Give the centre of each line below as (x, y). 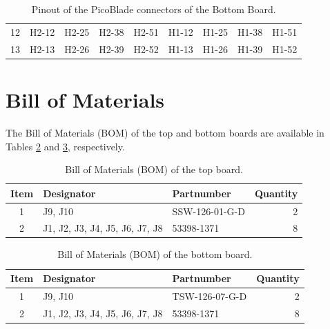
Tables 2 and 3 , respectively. (65, 146)
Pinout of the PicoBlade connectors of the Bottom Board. (154, 9)
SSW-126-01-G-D (208, 211)
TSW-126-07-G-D (210, 296)
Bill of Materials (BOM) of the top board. (154, 169)
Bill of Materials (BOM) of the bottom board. (155, 254)
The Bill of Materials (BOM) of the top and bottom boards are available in (165, 132)
